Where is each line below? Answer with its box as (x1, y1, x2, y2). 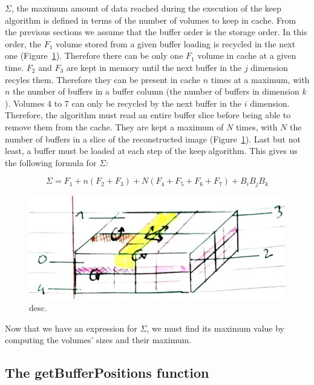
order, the (5, 37, 41, 50)
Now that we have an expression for (5, 321, 137, 334)
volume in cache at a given (197, 49, 296, 62)
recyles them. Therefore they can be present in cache (5, 73, 201, 85)
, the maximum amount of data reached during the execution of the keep (11, 2, 282, 14)
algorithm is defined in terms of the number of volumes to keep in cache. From (5, 13, 296, 26)
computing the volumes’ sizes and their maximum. (5, 333, 192, 346)
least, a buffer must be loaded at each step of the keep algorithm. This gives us (5, 144, 298, 157)
